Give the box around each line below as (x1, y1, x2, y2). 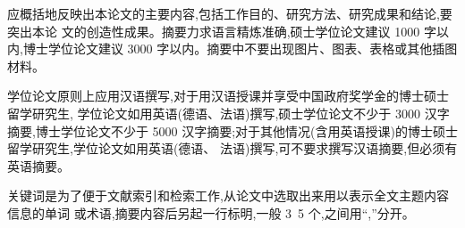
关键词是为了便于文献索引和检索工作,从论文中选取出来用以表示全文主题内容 (7, 186, 449, 205)
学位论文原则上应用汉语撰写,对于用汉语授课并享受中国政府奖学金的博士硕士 (7, 86, 449, 105)
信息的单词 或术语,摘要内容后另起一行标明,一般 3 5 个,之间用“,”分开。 (7, 203, 415, 222)
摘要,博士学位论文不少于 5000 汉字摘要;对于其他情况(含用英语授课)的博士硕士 (7, 121, 458, 140)
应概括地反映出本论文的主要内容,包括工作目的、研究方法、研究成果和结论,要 (7, 4, 452, 22)
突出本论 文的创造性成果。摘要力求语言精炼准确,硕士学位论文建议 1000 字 (7, 21, 436, 40)
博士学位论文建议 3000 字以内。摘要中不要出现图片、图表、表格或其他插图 (22, 39, 458, 58)
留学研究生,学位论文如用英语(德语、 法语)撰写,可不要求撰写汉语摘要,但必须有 (7, 139, 458, 158)
